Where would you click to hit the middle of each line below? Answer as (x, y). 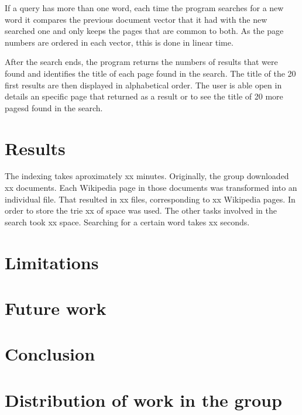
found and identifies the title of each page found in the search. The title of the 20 (150, 73)
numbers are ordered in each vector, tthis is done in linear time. (119, 42)
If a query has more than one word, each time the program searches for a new (144, 8)
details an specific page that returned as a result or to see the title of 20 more (144, 96)
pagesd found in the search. (54, 107)
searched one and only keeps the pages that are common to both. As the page (144, 31)
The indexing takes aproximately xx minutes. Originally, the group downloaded (147, 176)
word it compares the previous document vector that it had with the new (136, 19)
